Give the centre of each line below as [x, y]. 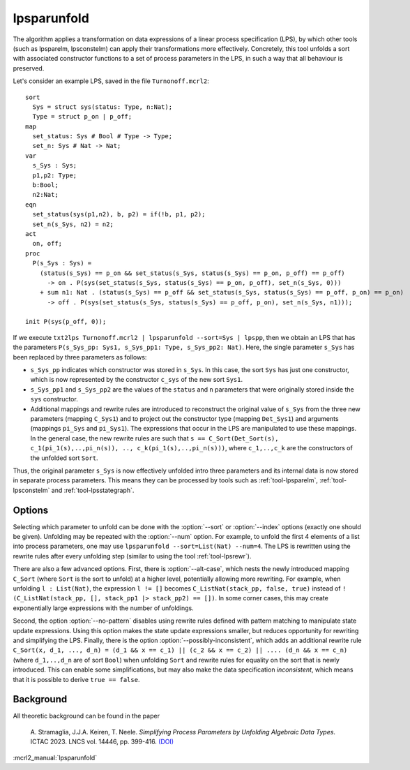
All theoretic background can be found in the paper [86, 716]
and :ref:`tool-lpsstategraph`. [93, 490]
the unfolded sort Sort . [64, 458]
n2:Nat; [45, 195]
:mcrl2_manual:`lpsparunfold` [55, 757]
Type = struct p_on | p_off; [82, 117]
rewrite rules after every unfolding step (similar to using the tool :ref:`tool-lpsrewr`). [132, 556]
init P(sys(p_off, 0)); [66, 322]
